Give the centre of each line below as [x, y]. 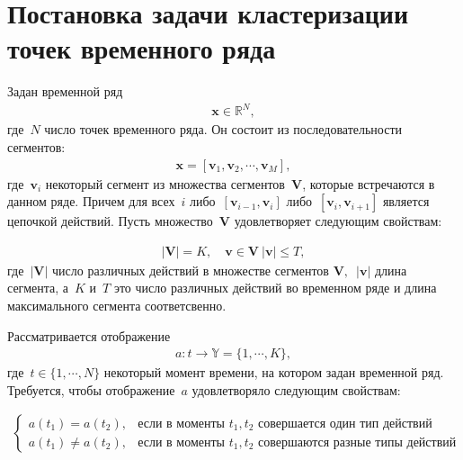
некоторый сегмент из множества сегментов [165, 183]
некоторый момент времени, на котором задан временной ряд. [274, 372]
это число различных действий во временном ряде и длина [275, 288]
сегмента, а [38, 288]
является [406, 201]
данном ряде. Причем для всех [91, 201]
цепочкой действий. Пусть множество [110, 221]
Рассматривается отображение [89, 335]
